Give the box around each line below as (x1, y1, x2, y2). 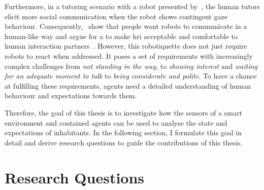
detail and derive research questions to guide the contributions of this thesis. (5, 137, 243, 147)
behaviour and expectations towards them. (5, 90, 137, 101)
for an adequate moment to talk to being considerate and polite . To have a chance (5, 70, 257, 81)
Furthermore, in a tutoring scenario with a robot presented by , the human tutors (5, 1, 260, 11)
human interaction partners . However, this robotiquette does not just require (5, 41, 247, 51)
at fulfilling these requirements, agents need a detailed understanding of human (5, 80, 251, 91)
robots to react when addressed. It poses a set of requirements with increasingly (5, 50, 253, 61)
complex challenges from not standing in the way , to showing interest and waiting (5, 60, 258, 71)
